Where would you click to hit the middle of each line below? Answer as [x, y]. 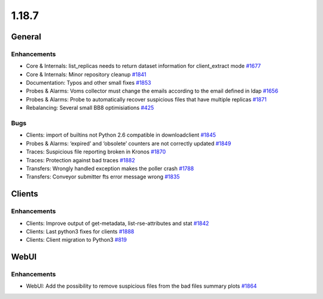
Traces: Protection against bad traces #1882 [81, 160]
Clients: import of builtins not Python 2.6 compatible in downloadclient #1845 [121, 135]
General [26, 37]
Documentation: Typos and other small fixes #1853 [89, 83]
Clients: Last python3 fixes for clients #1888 [80, 231]
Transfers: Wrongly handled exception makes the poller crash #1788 [110, 168]
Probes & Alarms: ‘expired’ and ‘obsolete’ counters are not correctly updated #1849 [129, 143]
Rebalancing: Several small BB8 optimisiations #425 [90, 108]
